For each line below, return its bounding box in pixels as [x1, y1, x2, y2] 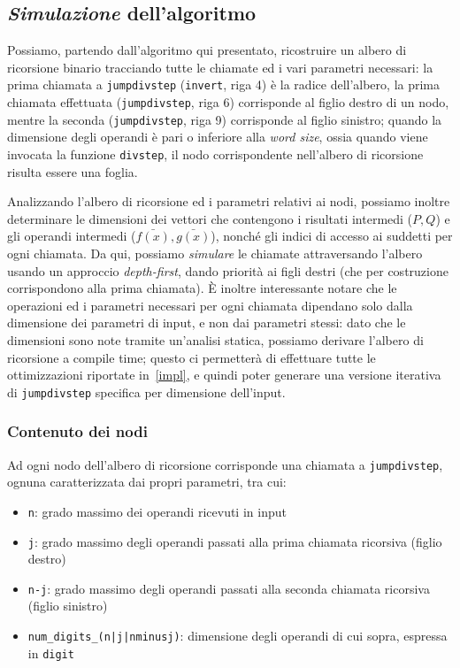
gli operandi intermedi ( [7, 227, 136, 245]
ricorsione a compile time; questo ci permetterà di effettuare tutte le [7, 348, 376, 366]
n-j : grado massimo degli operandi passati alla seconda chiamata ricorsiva [27, 579, 430, 597]
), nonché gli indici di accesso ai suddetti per [211, 227, 453, 245]
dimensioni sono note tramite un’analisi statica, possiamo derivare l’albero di [7, 330, 424, 349]
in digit [27, 643, 74, 662]
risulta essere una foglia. [7, 162, 138, 180]
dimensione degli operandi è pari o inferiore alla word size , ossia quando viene [7, 127, 428, 146]
